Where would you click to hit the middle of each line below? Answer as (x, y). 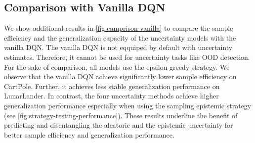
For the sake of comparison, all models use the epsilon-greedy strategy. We (117, 67)
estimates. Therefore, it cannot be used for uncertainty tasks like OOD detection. (127, 57)
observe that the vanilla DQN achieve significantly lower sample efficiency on (120, 76)
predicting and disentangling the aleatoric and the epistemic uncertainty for (119, 125)
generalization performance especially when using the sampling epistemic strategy (128, 105)
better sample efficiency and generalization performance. (89, 134)
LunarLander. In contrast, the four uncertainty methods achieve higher (111, 96)
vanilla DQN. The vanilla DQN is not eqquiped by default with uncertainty (118, 47)
